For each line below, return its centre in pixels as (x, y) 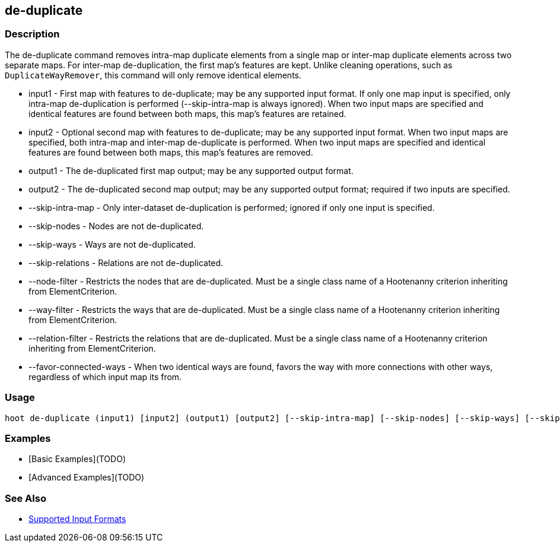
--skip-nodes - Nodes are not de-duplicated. (116, 226)
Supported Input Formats (77, 519)
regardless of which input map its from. (105, 377)
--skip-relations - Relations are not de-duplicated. (126, 263)
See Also (26, 498)
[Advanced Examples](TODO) (87, 478)
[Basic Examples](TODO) (77, 459)
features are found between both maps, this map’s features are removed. (171, 152)
